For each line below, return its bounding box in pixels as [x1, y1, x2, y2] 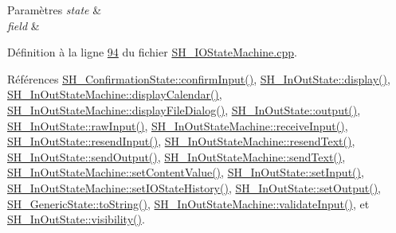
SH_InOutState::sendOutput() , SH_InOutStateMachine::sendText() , [7, 148, 346, 165]
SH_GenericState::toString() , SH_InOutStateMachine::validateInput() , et [7, 195, 370, 212]
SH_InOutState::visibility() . [7, 211, 145, 227]
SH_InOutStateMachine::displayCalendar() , [7, 86, 222, 103]
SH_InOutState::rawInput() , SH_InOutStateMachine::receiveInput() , [7, 117, 348, 134]
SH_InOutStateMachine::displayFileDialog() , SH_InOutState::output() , [7, 101, 361, 118]
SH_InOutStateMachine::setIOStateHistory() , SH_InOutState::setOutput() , [7, 179, 382, 196]
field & [7, 17, 40, 33]
